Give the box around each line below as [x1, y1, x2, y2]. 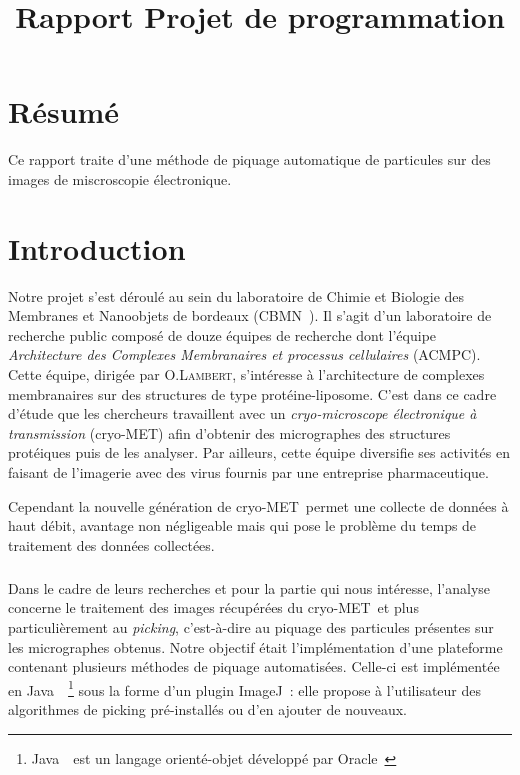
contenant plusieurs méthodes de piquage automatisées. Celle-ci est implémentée [8, 656, 500, 677]
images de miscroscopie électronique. [8, 168, 232, 189]
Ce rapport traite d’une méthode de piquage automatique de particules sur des [8, 149, 491, 170]
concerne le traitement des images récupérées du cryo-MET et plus [8, 597, 419, 618]
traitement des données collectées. [8, 534, 215, 555]
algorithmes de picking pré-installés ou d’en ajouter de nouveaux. [8, 698, 407, 719]
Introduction [8, 227, 186, 268]
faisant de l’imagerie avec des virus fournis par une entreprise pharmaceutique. [8, 461, 489, 482]
